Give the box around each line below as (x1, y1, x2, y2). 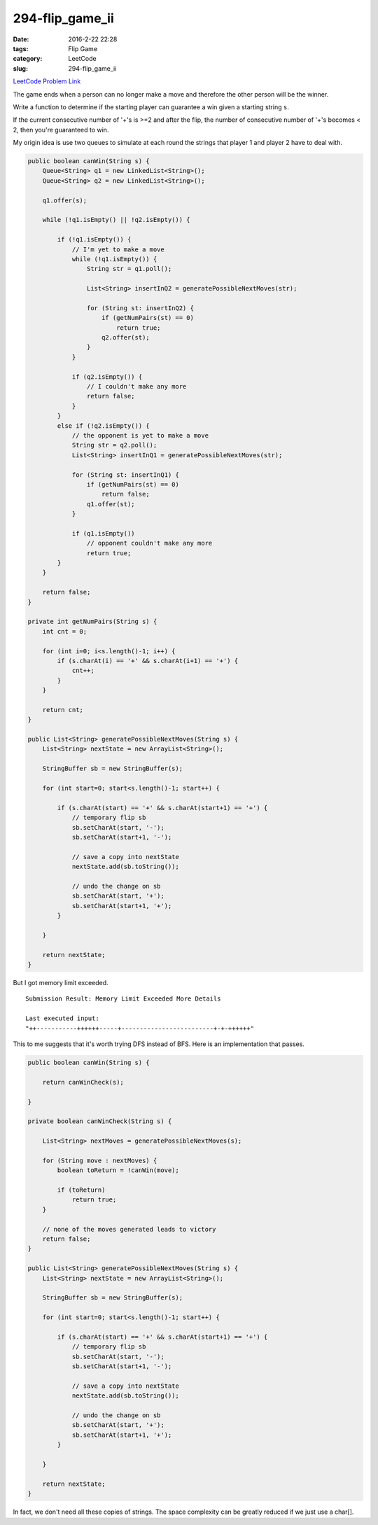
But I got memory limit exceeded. (13, 979, 108, 987)
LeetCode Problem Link (13, 77, 81, 85)
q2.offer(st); (101, 333, 150, 342)
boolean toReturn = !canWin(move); (57, 1167, 180, 1174)
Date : (13, 35, 29, 43)
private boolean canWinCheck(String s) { (27, 1117, 172, 1125)
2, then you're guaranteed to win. (13, 125, 109, 134)
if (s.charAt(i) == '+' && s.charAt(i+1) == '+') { (57, 657, 239, 664)
